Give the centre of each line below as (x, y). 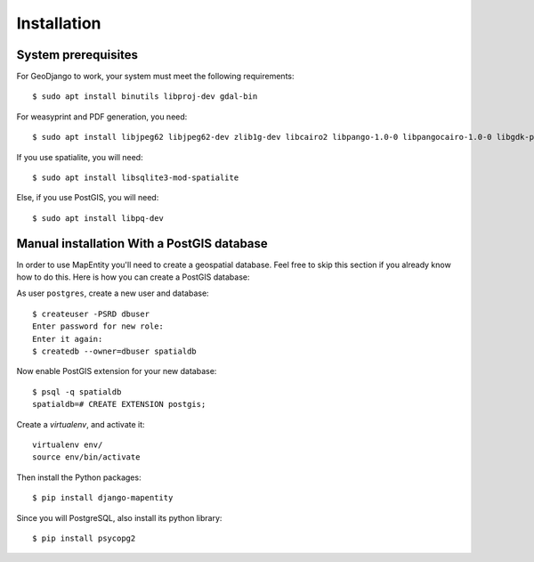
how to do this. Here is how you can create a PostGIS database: (133, 277)
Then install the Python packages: (79, 477)
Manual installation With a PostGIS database (142, 244)
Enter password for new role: (98, 326)
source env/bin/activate (86, 457)
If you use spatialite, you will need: (80, 157)
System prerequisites (77, 55)
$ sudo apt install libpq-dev (98, 218)
